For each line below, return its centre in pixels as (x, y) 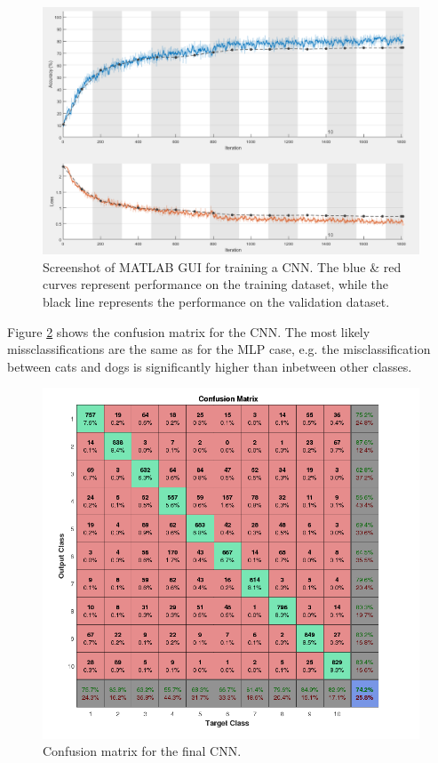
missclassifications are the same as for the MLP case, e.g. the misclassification (219, 349)
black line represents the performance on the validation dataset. (216, 302)
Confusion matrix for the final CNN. (142, 751)
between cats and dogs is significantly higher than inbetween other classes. (210, 366)
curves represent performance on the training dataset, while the (215, 284)
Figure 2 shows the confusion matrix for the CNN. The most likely (189, 331)
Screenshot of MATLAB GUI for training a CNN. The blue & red (222, 266)
